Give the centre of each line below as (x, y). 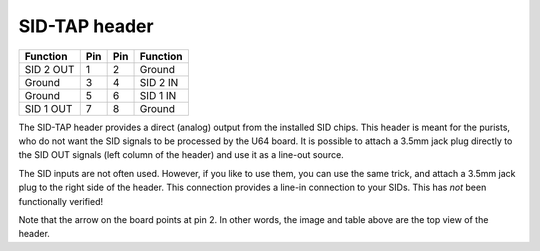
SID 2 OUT (49, 69)
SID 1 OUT (48, 108)
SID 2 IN (159, 82)
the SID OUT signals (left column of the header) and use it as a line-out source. (181, 155)
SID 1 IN (158, 95)
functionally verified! (61, 201)
